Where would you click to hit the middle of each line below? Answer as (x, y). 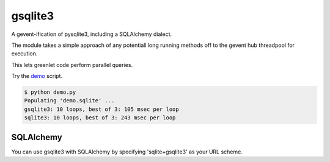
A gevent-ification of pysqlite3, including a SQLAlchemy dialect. (92, 34)
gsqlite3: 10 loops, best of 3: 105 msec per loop (102, 109)
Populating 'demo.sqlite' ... (69, 101)
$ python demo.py (50, 92)
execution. (24, 54)
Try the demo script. (37, 76)
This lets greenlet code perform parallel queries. (72, 65)
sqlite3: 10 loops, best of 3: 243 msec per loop (100, 118)
